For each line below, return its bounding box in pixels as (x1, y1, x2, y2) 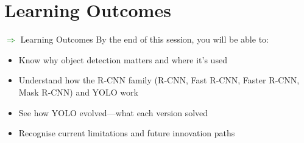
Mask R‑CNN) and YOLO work (18, 85, 138, 98)
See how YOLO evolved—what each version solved (18, 106, 208, 119)
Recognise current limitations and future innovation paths (18, 127, 235, 139)
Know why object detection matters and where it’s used (18, 53, 227, 66)
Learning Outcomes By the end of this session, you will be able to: (20, 33, 269, 46)
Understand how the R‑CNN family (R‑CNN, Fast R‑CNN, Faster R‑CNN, (18, 74, 300, 86)
